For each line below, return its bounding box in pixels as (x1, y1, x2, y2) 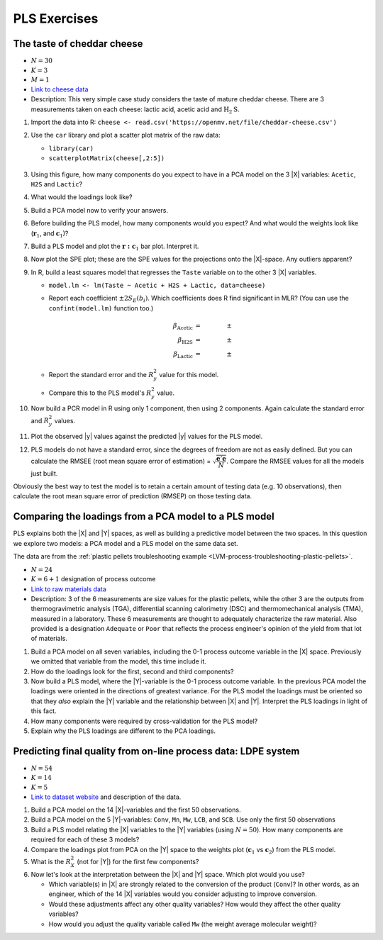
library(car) (48, 144, 94, 152)
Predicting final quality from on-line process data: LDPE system (13, 745, 300, 757)
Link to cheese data (30, 85, 89, 94)
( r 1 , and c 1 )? (30, 229, 69, 239)
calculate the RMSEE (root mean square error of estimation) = (30, 457, 211, 465)
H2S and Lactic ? (30, 179, 83, 188)
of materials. (30, 634, 67, 643)
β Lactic (173, 349, 193, 359)
